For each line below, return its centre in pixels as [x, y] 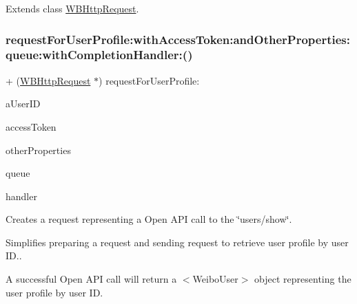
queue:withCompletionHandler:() [99, 55]
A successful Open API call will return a [91, 279]
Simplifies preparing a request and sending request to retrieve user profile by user [177, 242]
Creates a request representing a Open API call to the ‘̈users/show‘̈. [149, 219]
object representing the [303, 279]
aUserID [23, 104]
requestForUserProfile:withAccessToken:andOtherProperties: [178, 39]
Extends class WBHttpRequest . [72, 8]
